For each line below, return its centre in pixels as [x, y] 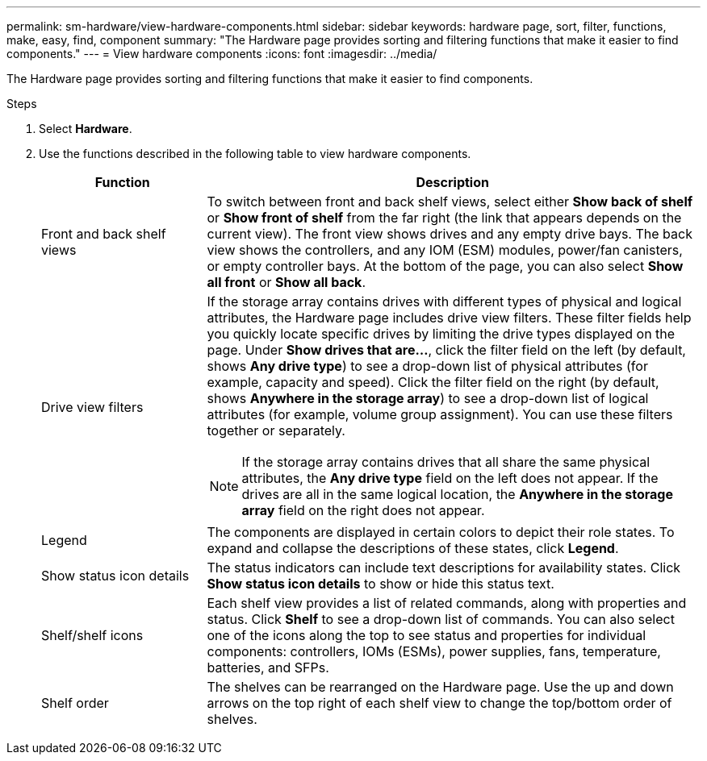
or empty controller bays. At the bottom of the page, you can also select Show [445, 266]
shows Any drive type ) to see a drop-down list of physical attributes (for [427, 366]
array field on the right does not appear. [363, 510]
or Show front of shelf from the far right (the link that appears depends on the [444, 218]
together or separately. [276, 430]
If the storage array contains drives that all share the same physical [446, 462]
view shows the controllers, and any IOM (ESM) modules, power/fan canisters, [445, 250]
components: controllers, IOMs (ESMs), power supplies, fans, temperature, [434, 651]
